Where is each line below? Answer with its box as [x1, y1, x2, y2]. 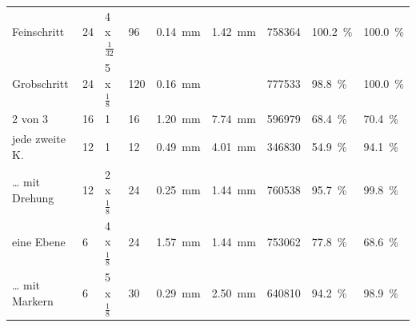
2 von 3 [12, 110, 49, 127]
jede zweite [12, 130, 66, 147]
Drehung [12, 189, 54, 206]
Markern [12, 292, 54, 309]
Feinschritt [12, 23, 65, 40]
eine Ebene [12, 233, 66, 249]
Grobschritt [12, 74, 69, 91]
